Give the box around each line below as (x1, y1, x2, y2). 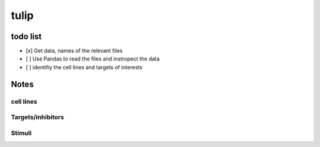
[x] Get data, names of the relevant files (25, 47, 123, 55)
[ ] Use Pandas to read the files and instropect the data (25, 55, 160, 62)
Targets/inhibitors (11, 113, 65, 122)
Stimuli (11, 129, 32, 137)
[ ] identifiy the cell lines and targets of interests (25, 63, 143, 71)
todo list (11, 31, 42, 41)
